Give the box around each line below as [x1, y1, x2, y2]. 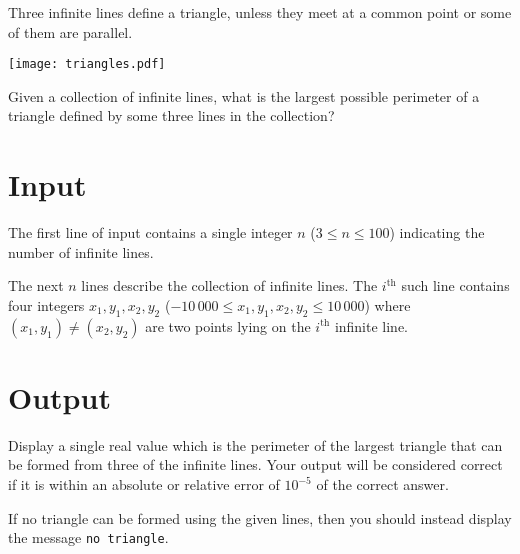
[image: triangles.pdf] [8, 57, 166, 72]
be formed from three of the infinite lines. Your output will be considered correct [8, 454, 503, 475]
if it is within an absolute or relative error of [8, 474, 280, 495]
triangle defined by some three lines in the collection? [8, 105, 335, 126]
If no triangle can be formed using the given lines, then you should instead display [8, 507, 512, 528]
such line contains [401, 275, 510, 296]
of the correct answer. [316, 474, 449, 495]
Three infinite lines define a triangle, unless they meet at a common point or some [8, 2, 512, 22]
